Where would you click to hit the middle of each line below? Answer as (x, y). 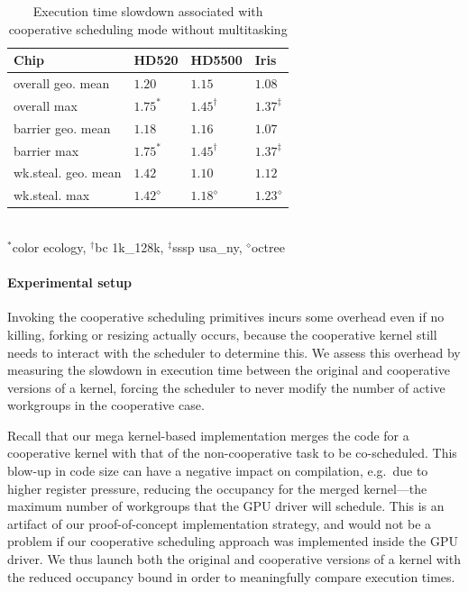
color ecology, (49, 246)
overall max (46, 105)
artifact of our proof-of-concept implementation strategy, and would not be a (220, 523)
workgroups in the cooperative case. (106, 405)
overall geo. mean (62, 83)
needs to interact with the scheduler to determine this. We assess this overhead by (234, 352)
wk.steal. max (52, 195)
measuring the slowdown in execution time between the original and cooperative (229, 370)
